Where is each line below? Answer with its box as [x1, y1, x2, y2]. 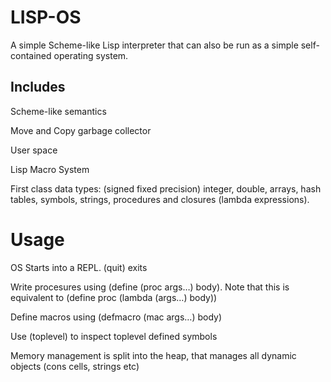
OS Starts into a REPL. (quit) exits [10, 261, 148, 273]
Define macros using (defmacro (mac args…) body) [10, 311, 223, 323]
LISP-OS [10, 6, 82, 29]
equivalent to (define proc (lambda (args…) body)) [10, 291, 218, 303]
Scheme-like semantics [10, 105, 107, 117]
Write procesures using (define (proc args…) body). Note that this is [10, 281, 290, 293]
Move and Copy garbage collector [10, 124, 152, 136]
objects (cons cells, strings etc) [10, 360, 140, 372]
